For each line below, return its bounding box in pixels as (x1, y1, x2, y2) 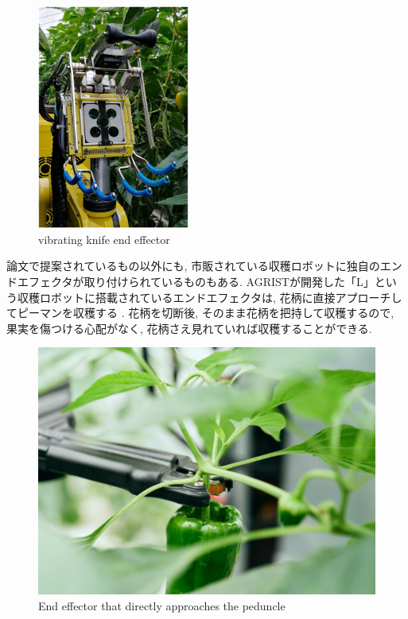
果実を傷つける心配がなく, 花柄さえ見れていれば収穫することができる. (6, 319, 372, 336)
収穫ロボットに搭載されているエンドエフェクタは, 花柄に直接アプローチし (17, 288, 402, 305)
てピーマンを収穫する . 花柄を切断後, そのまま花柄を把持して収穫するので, (6, 304, 394, 321)
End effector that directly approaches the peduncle (38, 597, 286, 613)
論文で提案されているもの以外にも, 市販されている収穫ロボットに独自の (6, 257, 380, 274)
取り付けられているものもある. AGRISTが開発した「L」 (84, 273, 375, 290)
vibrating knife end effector (38, 230, 170, 247)
